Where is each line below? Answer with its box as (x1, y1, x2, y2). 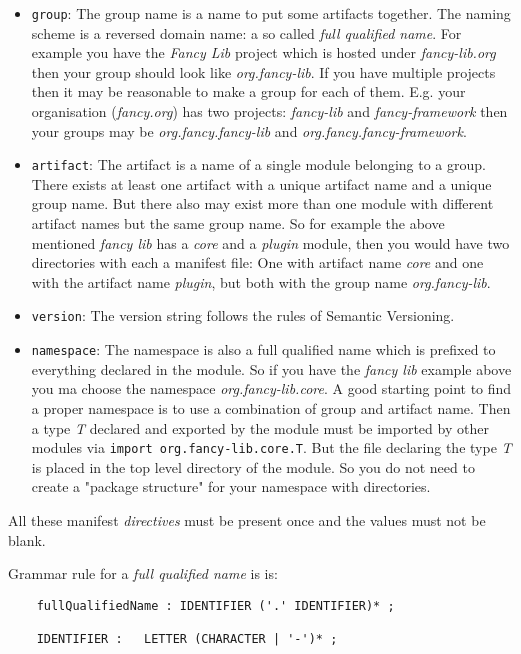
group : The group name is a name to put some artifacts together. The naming (31, 3, 511, 23)
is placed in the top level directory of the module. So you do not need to (31, 456, 475, 477)
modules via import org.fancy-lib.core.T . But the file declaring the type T (31, 437, 512, 458)
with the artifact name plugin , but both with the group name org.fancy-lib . (31, 271, 491, 292)
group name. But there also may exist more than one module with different (31, 193, 494, 214)
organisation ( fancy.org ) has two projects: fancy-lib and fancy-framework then (31, 101, 508, 122)
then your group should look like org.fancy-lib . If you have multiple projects (31, 61, 496, 82)
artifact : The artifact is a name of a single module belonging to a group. (31, 154, 486, 175)
